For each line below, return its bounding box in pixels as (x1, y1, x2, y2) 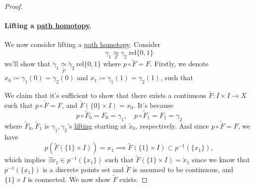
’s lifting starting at (67, 120, 127, 131)
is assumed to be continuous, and (133, 164, 234, 175)
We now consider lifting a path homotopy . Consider (4, 39, 160, 49)
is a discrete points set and (43, 164, 124, 175)
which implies (4, 154, 46, 165)
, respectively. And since (136, 120, 209, 131)
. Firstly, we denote (150, 58, 208, 69)
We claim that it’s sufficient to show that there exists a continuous (4, 90, 206, 100)
